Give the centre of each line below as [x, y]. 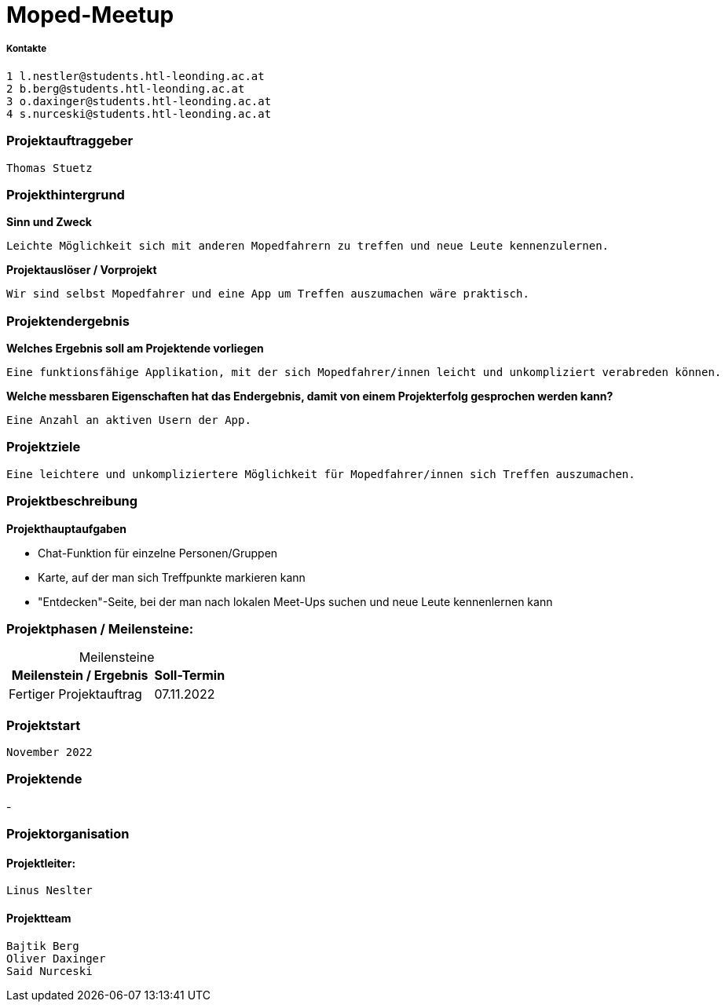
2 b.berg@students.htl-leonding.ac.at [126, 88]
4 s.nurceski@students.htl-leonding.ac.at [139, 113]
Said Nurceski [49, 971]
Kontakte [27, 49]
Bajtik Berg [43, 946]
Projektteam [39, 918]
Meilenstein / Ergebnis [80, 676]
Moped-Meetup [90, 15]
